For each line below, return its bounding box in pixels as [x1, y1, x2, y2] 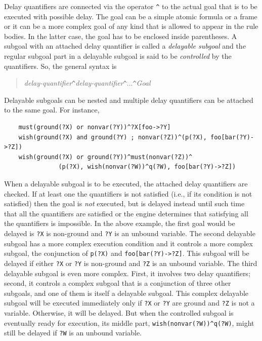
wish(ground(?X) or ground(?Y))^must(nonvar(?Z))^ [18, 153, 193, 161]
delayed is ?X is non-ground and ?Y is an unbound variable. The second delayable [4, 228, 255, 238]
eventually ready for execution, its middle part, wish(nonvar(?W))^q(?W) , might [4, 317, 254, 328]
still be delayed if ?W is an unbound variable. [4, 327, 142, 338]
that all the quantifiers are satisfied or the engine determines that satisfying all [4, 208, 248, 218]
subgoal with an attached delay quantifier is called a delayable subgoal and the [4, 41, 246, 51]
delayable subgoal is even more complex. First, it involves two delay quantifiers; [4, 268, 250, 278]
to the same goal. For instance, [4, 104, 100, 115]
